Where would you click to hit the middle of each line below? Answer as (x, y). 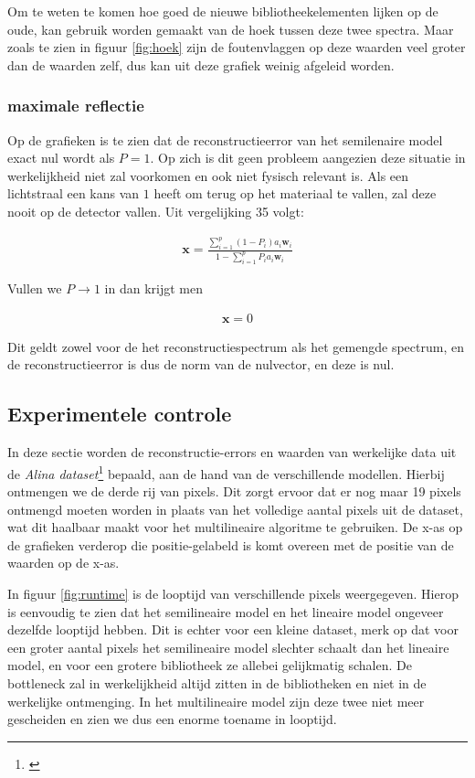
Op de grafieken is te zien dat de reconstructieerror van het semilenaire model (225, 139)
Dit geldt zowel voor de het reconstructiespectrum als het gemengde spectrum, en (236, 346)
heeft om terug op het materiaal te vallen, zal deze (295, 193)
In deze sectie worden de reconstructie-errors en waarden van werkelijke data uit (232, 452)
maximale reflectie (76, 106)
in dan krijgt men (153, 288)
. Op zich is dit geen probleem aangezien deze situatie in (308, 158)
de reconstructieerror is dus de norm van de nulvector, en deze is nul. (201, 364)
